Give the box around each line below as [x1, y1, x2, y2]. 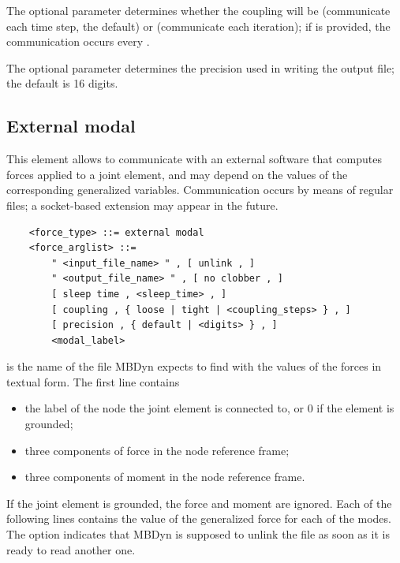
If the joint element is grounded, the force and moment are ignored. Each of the [6, 494, 392, 511]
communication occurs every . [6, 33, 150, 50]
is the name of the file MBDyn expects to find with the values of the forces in [6, 358, 382, 375]
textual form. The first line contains [6, 373, 180, 390]
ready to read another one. [6, 541, 136, 557]
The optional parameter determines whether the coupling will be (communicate [6, 2, 391, 18]
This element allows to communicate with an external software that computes [6, 151, 382, 167]
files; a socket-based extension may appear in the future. [6, 196, 279, 213]
